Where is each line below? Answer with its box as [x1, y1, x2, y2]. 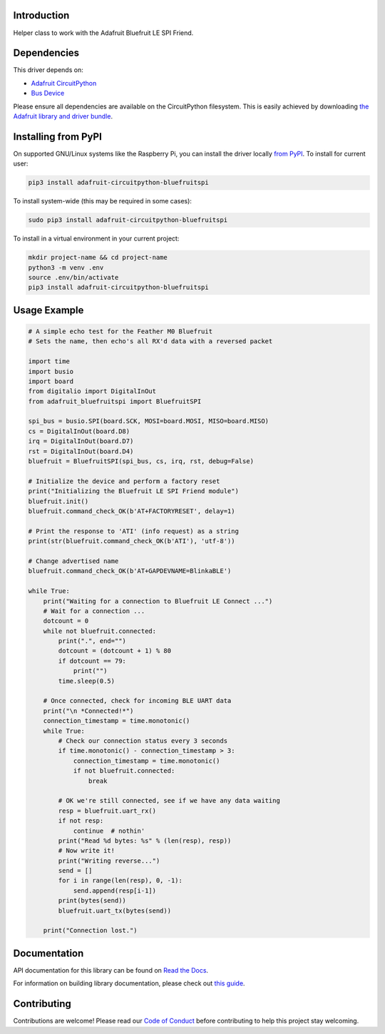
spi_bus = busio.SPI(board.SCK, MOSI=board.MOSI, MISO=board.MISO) [28, 417, 269, 425]
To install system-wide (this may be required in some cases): [13, 197, 192, 206]
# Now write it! [58, 846, 115, 855]
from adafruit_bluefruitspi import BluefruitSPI [28, 397, 202, 405]
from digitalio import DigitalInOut [28, 387, 157, 395]
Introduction [13, 9, 70, 21]
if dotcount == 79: [58, 657, 126, 665]
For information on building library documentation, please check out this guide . [13, 979, 245, 988]
